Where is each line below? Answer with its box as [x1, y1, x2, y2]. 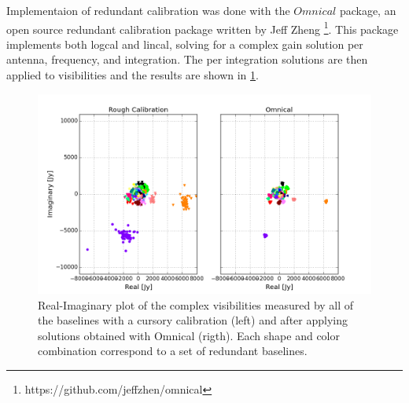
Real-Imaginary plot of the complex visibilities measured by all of [38, 296, 354, 313]
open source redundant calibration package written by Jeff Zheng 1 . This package [6, 18, 399, 37]
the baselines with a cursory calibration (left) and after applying [38, 312, 348, 328]
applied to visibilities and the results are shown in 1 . [6, 67, 259, 83]
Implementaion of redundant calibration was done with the [6, 2, 290, 18]
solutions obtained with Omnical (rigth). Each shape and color [38, 327, 340, 343]
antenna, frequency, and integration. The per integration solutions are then [6, 51, 368, 68]
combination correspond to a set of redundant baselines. [38, 343, 308, 359]
